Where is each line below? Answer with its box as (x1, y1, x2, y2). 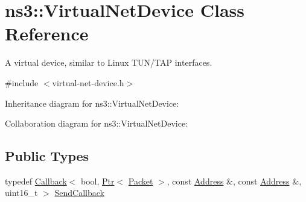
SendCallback (54, 186, 104, 199)
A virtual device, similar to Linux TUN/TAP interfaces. (5, 56, 212, 69)
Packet (128, 174, 153, 187)
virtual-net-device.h (52, 76, 124, 89)
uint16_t (5, 186, 38, 199)
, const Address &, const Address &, (167, 174, 302, 187)
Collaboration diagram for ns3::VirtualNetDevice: (5, 117, 188, 130)
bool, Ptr (81, 174, 115, 187)
